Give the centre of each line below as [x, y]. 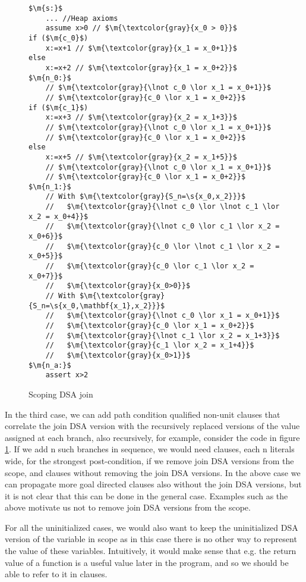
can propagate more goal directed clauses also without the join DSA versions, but [153, 484]
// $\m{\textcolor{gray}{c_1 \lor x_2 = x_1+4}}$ [150, 345]
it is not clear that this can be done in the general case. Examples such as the [146, 495]
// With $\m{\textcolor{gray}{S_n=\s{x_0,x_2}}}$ [146, 197]
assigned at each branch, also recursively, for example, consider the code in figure [152, 437]
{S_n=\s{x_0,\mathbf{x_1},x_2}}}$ [97, 306]
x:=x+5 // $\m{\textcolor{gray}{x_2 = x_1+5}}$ [141, 157]
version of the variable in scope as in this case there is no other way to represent [151, 539]
